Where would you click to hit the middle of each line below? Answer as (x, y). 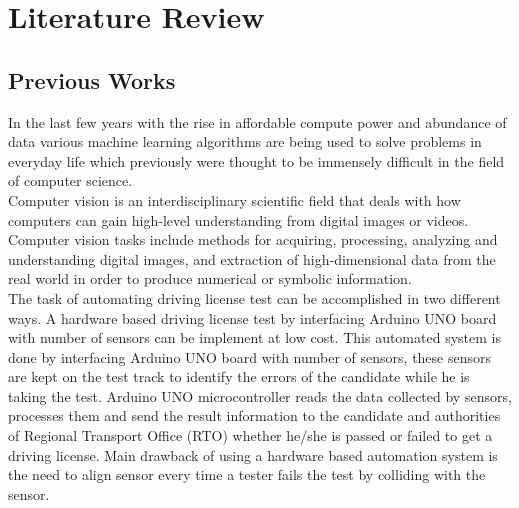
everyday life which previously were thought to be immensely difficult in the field (256, 160)
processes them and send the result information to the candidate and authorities (254, 415)
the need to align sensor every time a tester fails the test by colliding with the (247, 474)
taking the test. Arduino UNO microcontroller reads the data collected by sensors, (260, 395)
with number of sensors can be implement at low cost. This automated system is (254, 337)
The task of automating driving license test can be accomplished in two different (254, 297)
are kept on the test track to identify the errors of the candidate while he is (239, 376)
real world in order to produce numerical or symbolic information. (210, 278)
